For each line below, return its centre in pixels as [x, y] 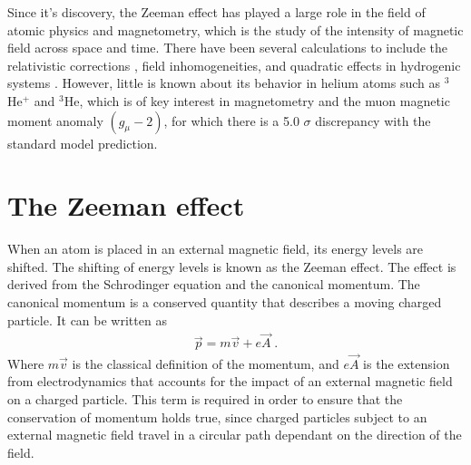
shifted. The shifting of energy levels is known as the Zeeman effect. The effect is [232, 266]
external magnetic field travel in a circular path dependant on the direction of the [235, 435]
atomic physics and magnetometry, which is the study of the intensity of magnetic [235, 29]
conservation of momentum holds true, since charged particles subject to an [217, 417]
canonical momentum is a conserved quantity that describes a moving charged [225, 302]
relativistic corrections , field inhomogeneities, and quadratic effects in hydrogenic [234, 65]
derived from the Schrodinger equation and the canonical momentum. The [214, 284]
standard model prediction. [83, 143]
